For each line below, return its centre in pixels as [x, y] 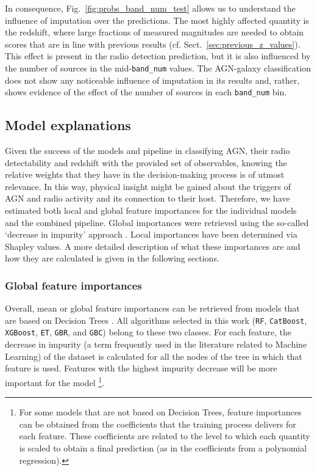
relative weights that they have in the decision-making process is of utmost [145, 174]
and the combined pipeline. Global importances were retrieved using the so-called [157, 222]
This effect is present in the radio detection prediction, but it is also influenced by [158, 56]
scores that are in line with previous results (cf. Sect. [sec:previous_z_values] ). [153, 44]
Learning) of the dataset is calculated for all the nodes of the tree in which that [154, 356]
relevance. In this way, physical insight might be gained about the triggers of [148, 186]
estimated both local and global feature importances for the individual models [151, 210]
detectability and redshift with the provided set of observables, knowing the [146, 162]
